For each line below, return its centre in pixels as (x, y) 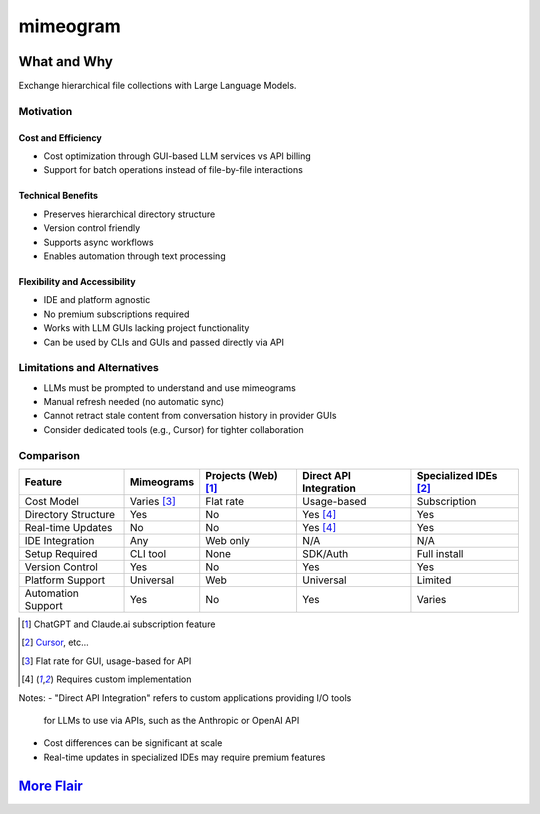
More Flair (51, 785)
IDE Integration (59, 540)
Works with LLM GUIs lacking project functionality (146, 328)
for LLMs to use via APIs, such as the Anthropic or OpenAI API (171, 720)
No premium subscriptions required (116, 314)
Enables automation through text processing (134, 256)
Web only (227, 540)
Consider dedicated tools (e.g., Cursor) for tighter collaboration (173, 429)
